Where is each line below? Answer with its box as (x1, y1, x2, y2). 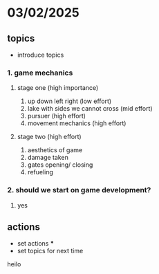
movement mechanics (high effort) (27, 119, 127, 127)
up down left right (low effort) (27, 97, 112, 105)
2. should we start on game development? (7, 185, 151, 195)
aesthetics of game (27, 146, 83, 154)
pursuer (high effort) (27, 112, 86, 120)
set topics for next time (17, 247, 84, 255)
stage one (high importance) (17, 84, 99, 92)
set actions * (17, 239, 54, 248)
